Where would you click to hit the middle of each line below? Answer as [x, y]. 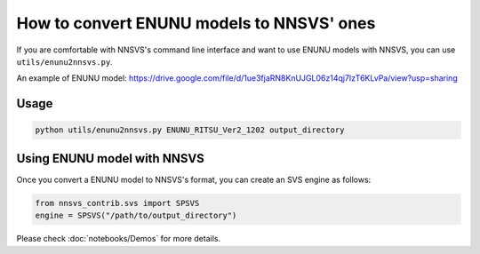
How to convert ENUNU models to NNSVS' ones [196, 23]
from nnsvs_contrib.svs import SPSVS [117, 203]
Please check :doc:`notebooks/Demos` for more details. [119, 239]
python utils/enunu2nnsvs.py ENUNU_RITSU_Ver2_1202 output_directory [190, 130]
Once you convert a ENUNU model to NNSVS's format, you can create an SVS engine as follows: [194, 179]
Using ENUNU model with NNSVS [110, 159]
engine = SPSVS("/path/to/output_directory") [136, 216]
